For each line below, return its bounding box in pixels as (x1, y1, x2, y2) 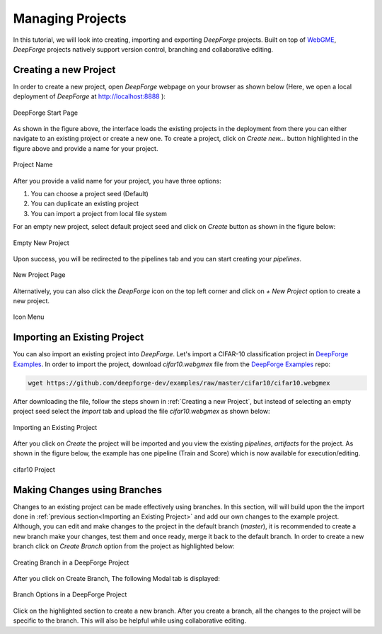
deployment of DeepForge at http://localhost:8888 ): (13, 92, 166, 101)
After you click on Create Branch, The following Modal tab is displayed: (13, 574, 221, 582)
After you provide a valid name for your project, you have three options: (13, 176, 222, 185)
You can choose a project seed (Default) (30, 189, 149, 198)
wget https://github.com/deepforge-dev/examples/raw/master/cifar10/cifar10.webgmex (28, 379, 330, 387)
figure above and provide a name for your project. (13, 144, 158, 152)
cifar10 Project (13, 465, 56, 474)
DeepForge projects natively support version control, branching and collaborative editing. (13, 45, 274, 53)
